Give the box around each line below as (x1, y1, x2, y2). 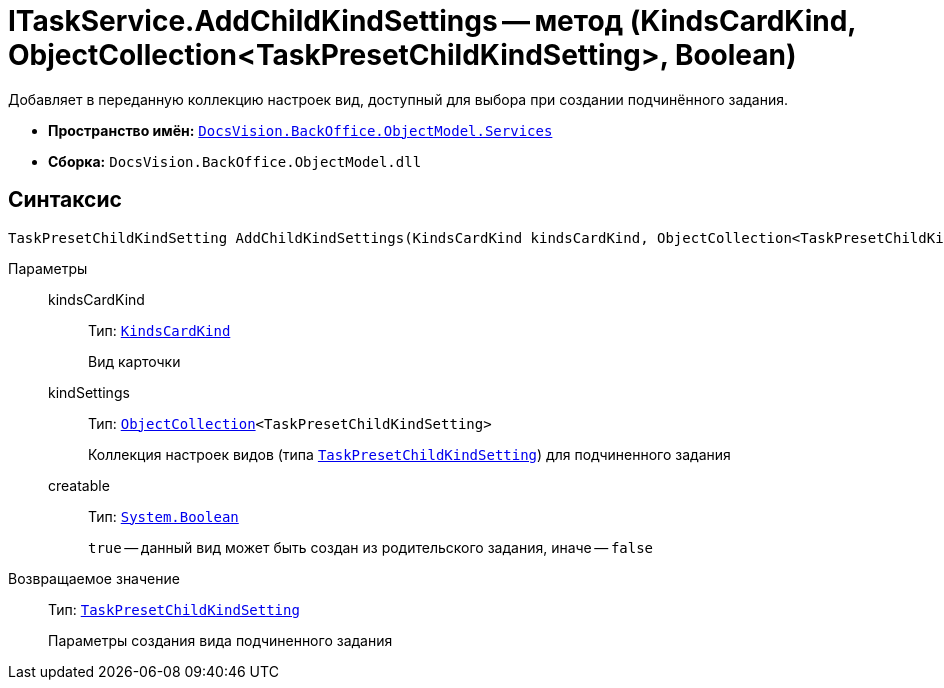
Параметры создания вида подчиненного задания (48, 631, 393, 649)
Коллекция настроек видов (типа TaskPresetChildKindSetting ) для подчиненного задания (88, 445, 731, 463)
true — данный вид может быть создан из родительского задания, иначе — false (88, 538, 654, 556)
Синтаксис (8, 187, 122, 213)
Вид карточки (88, 352, 181, 370)
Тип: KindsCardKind (88, 321, 231, 339)
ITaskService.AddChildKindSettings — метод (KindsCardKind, (8, 4, 856, 38)
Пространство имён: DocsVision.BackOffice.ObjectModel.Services (48, 121, 553, 139)
